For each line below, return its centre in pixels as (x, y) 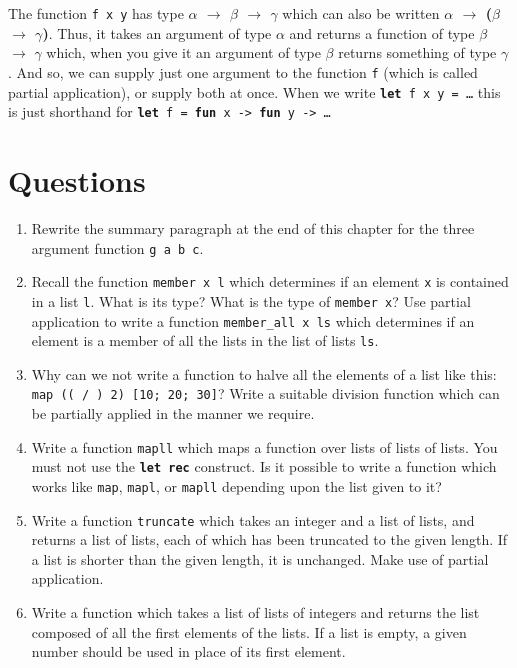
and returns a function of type (382, 32)
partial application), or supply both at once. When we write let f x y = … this (254, 91)
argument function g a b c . (117, 247)
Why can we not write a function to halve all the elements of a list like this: (264, 373)
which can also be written (361, 13)
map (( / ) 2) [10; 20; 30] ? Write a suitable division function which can (265, 393)
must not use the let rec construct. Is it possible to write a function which (264, 466)
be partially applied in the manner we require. (173, 413)
